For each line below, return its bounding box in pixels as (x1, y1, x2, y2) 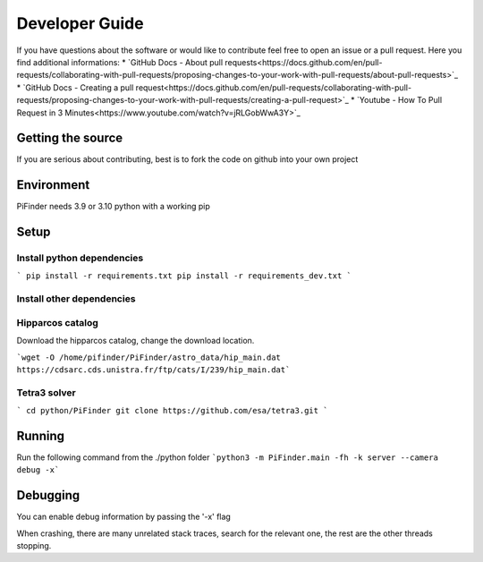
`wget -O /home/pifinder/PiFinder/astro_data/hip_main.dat (16, 352, 282, 362)
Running (16, 428, 65, 443)
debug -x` (16, 465, 60, 475)
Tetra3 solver (16, 386, 76, 398)
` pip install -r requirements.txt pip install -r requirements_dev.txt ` (16, 271, 352, 281)
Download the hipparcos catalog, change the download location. (16, 336, 255, 346)
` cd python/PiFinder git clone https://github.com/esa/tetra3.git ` (16, 405, 328, 416)
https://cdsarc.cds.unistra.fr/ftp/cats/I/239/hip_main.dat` (16, 364, 291, 375)
